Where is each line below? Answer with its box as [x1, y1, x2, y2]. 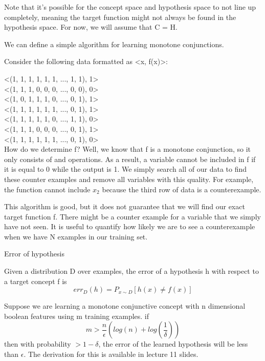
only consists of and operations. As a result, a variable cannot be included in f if [4, 153, 256, 164]
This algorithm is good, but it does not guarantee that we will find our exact [4, 201, 245, 212]
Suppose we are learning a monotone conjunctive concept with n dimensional [4, 300, 246, 311]
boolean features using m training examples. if [4, 310, 149, 321]
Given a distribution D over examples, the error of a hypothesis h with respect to [4, 266, 259, 276]
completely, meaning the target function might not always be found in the [4, 11, 236, 22]
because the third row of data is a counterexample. [102, 184, 261, 194]
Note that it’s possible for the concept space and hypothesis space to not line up [4, 2, 256, 12]
